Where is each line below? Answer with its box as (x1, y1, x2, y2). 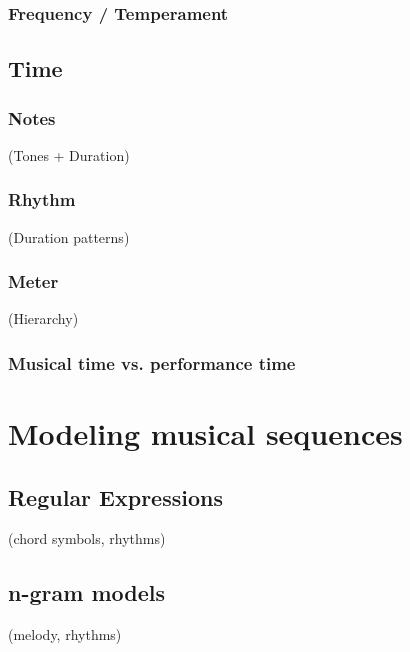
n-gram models (8, 577, 165, 608)
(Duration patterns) (8, 226, 130, 247)
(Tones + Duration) (8, 144, 130, 165)
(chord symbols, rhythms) (8, 528, 166, 549)
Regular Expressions (8, 481, 223, 512)
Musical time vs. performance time (8, 350, 296, 375)
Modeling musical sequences (8, 413, 403, 454)
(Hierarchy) (8, 308, 79, 329)
